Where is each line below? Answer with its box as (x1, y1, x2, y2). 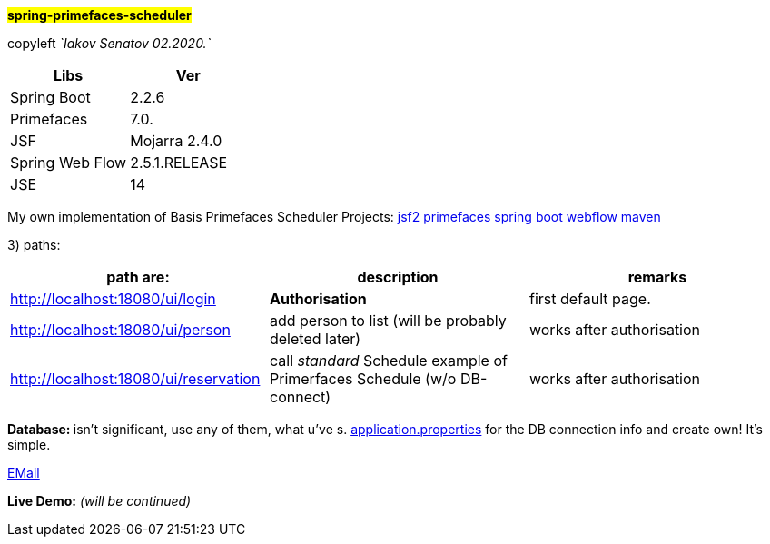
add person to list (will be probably (269, 312, 507, 330)
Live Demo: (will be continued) (7, 493, 192, 509)
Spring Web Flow (10, 153, 127, 172)
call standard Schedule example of (269, 351, 508, 370)
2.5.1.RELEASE (130, 153, 228, 172)
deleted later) (269, 330, 361, 348)
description (357, 268, 439, 286)
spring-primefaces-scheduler (7, 7, 192, 23)
